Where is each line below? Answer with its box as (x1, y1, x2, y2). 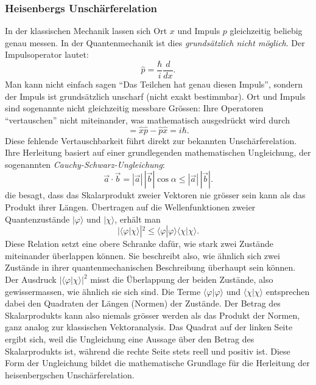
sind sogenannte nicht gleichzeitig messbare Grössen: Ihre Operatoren (5, 102, 264, 114)
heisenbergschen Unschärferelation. (5, 368, 135, 381)
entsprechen (265, 285, 310, 297)
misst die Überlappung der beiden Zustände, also (90, 273, 273, 285)
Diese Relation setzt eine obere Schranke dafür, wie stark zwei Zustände (5, 237, 274, 250)
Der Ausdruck (5, 273, 57, 285)
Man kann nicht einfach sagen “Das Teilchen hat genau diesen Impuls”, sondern (5, 78, 303, 91)
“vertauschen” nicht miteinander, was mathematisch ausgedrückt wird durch (5, 113, 290, 126)
